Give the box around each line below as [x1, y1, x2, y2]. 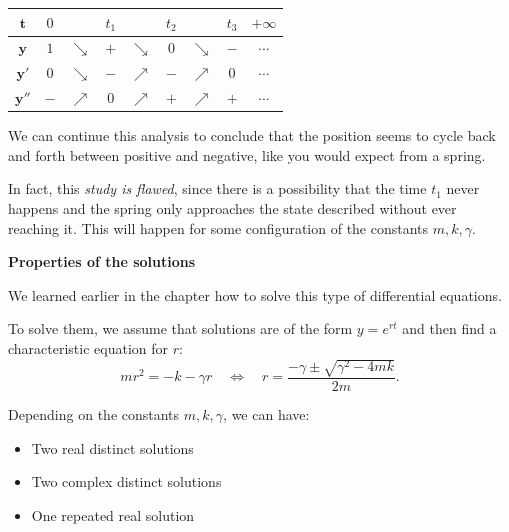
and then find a [402, 318, 497, 339]
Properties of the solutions [8, 251, 196, 272]
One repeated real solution [31, 504, 195, 525]
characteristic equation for [8, 337, 169, 358]
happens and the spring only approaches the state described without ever [8, 197, 457, 218]
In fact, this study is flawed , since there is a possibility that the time [8, 178, 427, 199]
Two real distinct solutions [31, 437, 194, 458]
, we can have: [223, 404, 310, 425]
